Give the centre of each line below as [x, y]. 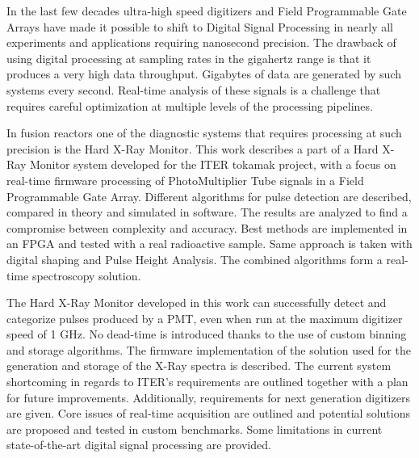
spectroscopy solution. [86, 275]
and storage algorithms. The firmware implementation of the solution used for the [209, 349]
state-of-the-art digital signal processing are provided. [139, 445]
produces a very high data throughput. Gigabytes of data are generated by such [204, 74]
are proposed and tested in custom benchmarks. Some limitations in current [195, 429]
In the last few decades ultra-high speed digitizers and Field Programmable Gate [207, 11]
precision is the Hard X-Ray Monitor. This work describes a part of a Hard [193, 148]
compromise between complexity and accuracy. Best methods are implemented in [207, 227]
